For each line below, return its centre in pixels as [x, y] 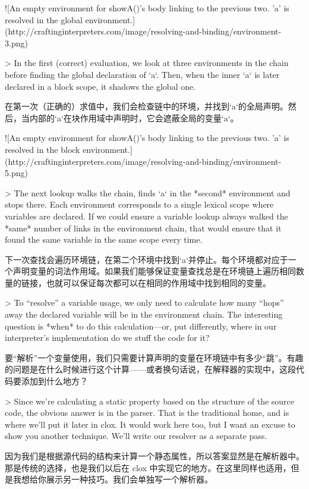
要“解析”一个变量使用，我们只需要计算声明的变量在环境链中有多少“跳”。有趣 [154, 357]
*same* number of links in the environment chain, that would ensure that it [143, 228]
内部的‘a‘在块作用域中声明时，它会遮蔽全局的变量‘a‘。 [134, 117]
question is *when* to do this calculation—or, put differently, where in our [141, 326]
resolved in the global [44, 19]
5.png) [16, 173]
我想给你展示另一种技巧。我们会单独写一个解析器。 [113, 479]
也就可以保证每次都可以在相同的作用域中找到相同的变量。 [158, 282]
